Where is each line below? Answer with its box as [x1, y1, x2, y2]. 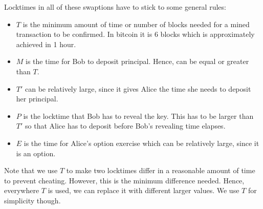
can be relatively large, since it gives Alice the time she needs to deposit [25, 83, 251, 94]
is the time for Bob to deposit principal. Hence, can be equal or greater [26, 56, 249, 67]
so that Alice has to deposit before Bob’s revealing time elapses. [25, 120, 226, 131]
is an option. [16, 148, 56, 158]
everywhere [4, 185, 39, 196]
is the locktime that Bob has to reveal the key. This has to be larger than [23, 110, 254, 121]
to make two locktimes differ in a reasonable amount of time [66, 165, 255, 176]
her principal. [16, 93, 58, 104]
